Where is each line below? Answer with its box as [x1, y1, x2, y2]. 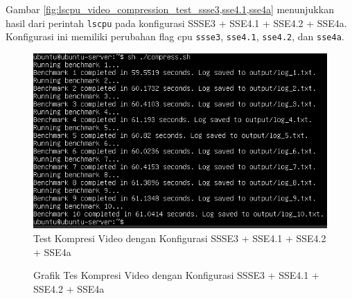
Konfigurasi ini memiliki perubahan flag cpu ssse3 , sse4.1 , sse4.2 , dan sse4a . [6, 29, 344, 44]
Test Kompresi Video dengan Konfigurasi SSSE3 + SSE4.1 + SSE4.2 [33, 230, 326, 245]
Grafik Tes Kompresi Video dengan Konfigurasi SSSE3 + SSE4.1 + [33, 268, 319, 282]
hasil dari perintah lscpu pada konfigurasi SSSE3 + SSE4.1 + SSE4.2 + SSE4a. [6, 15, 347, 30]
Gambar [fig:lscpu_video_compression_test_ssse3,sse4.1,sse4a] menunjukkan [6, 2, 334, 16]
